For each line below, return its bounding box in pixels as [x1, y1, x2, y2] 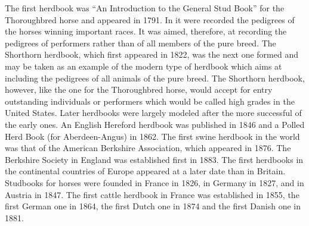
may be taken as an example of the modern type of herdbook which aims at [5, 59, 282, 72]
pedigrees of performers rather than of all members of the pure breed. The [5, 36, 276, 49]
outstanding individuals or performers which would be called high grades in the [5, 95, 295, 107]
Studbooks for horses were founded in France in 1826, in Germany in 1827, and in [5, 176, 304, 189]
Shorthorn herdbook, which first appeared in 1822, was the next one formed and [5, 48, 298, 61]
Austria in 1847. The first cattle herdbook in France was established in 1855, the [5, 188, 299, 200]
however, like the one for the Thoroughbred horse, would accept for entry [5, 83, 273, 96]
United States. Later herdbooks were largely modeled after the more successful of [5, 106, 302, 119]
